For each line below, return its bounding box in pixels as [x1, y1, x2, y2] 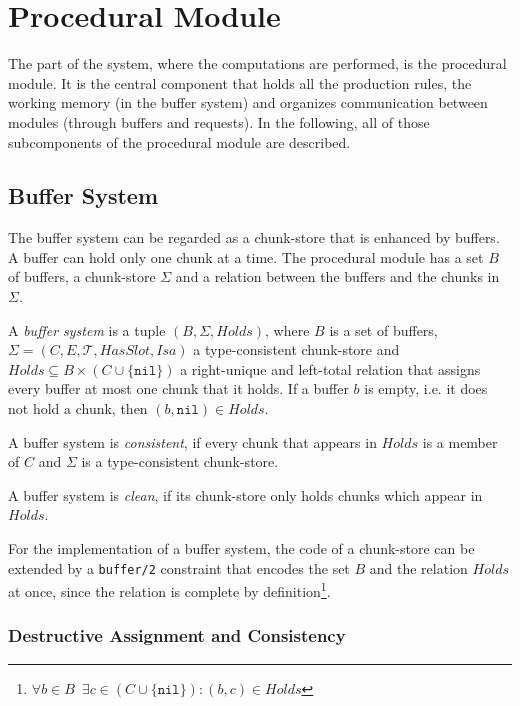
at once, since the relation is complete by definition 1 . [8, 578, 331, 601]
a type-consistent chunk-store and [193, 339, 400, 360]
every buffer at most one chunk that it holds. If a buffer [8, 378, 349, 399]
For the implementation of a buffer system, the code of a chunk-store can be [8, 538, 475, 559]
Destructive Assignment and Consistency [8, 623, 346, 648]
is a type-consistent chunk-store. [81, 451, 279, 472]
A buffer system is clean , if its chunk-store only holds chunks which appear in [8, 484, 483, 505]
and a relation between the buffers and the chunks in [175, 266, 500, 287]
